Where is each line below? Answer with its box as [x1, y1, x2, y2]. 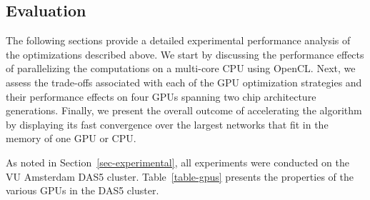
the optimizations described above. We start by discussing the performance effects [6, 46, 364, 61]
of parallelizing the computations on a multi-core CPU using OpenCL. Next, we [6, 61, 356, 76]
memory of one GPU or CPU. [6, 131, 136, 146]
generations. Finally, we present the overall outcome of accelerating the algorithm [6, 103, 362, 118]
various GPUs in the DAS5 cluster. [6, 183, 159, 198]
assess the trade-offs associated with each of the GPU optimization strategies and [6, 74, 362, 89]
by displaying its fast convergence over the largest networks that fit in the [6, 116, 329, 131]
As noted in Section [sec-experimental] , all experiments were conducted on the [6, 154, 349, 169]
